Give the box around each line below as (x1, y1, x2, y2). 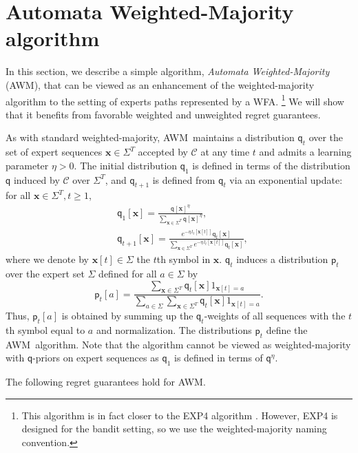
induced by (13, 172, 60, 187)
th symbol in (156, 252, 211, 266)
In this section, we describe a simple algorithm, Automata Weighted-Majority (6, 64, 330, 78)
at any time (200, 145, 250, 159)
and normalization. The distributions (96, 323, 252, 337)
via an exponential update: (229, 172, 343, 187)
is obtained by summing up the (61, 308, 193, 323)
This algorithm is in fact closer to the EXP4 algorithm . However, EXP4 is (21, 408, 338, 422)
